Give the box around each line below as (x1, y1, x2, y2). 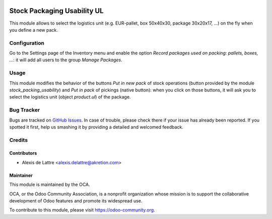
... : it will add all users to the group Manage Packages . (9, 57, 123, 63)
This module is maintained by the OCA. (9, 181, 90, 188)
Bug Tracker (9, 106, 40, 114)
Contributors (9, 150, 37, 156)
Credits (9, 136, 28, 143)
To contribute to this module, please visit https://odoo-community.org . (9, 207, 156, 213)
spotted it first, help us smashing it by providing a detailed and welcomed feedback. (9, 124, 183, 130)
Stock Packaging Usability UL (9, 7, 104, 15)
